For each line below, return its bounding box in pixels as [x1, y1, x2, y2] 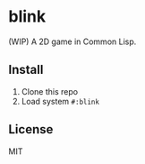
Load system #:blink [21, 96, 100, 106]
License [8, 122, 54, 137]
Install [8, 62, 44, 77]
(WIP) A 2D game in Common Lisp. [8, 36, 137, 47]
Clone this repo [21, 86, 78, 96]
